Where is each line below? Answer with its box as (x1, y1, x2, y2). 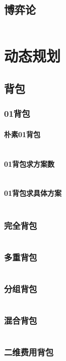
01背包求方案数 (4, 158, 55, 169)
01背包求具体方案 (4, 188, 62, 198)
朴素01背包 (4, 128, 41, 139)
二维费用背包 (4, 346, 54, 358)
